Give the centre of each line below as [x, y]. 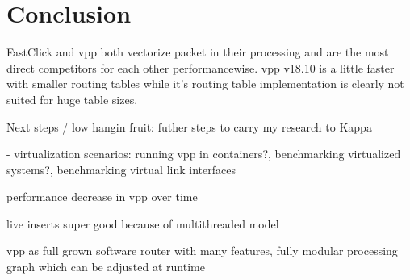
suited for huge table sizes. [72, 99]
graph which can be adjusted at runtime [106, 267]
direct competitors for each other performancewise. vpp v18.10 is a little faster [201, 67]
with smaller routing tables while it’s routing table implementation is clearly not [205, 84]
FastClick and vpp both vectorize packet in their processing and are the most [198, 52]
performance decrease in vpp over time [102, 196]
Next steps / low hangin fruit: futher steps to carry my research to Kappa [189, 126]
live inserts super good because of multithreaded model [143, 223]
